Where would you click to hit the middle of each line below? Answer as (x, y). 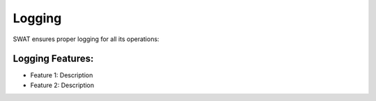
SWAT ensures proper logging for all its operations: (86, 39)
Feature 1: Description (62, 75)
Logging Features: (53, 59)
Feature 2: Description (62, 85)
